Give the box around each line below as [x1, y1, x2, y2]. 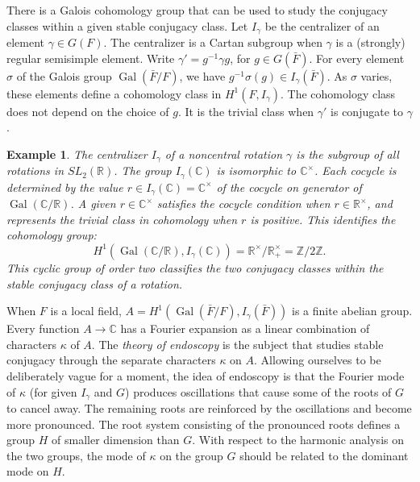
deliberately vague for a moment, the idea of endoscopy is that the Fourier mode [6, 367, 405, 384]
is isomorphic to [216, 162, 297, 179]
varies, [360, 67, 393, 84]
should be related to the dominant [239, 447, 409, 463]
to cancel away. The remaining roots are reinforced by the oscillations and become [6, 399, 412, 416]
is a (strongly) [335, 34, 405, 51]
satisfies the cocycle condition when [156, 195, 331, 212]
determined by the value [6, 178, 123, 195]
